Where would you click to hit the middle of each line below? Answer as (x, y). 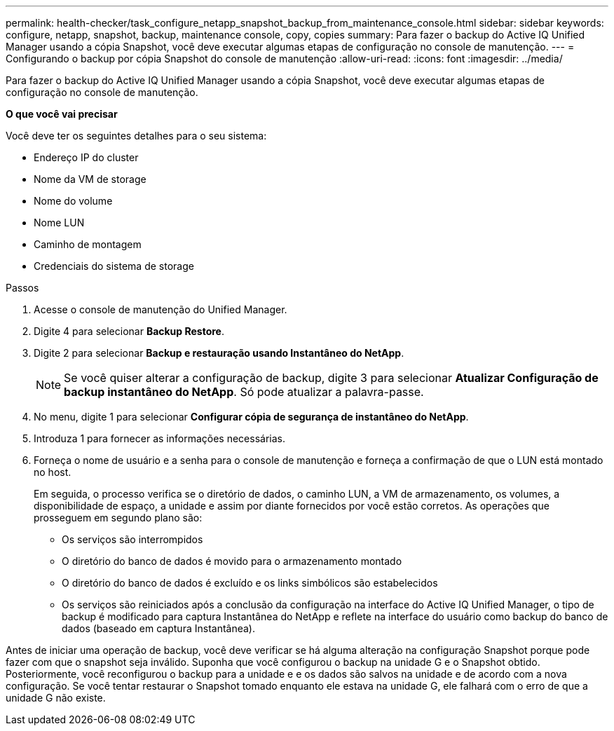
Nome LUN (59, 223)
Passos (22, 288)
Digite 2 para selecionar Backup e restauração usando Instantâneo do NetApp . (219, 353)
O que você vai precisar (62, 114)
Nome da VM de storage (90, 179)
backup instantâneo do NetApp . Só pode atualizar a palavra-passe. (244, 392)
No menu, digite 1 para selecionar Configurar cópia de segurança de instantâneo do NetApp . (251, 417)
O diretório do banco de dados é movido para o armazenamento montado (232, 561)
